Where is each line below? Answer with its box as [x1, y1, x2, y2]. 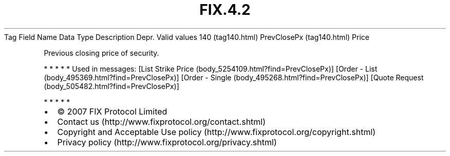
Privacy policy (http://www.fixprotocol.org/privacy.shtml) [57, 137, 277, 147]
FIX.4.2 [199, 1, 251, 18]
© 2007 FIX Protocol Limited [57, 106, 167, 117]
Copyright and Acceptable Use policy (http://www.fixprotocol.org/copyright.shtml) [57, 126, 376, 137]
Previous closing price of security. [44, 48, 159, 57]
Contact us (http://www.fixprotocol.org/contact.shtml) [57, 116, 266, 127]
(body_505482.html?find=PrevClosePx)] [44, 81, 179, 91]
